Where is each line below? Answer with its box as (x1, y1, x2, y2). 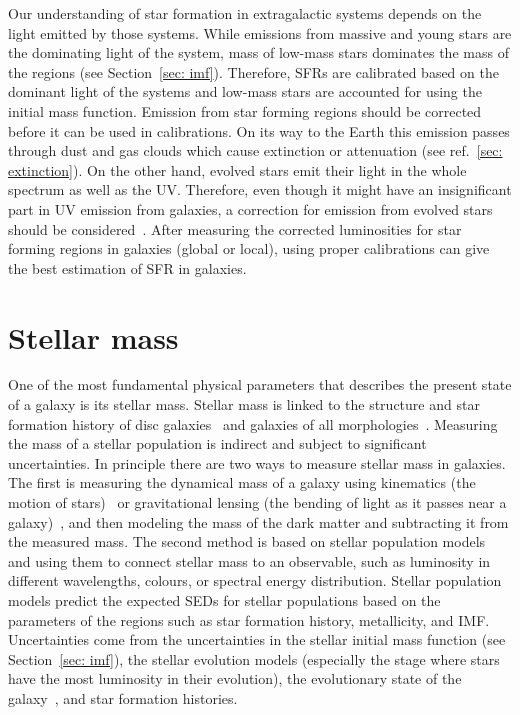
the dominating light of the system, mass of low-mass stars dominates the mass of (8, 42, 509, 63)
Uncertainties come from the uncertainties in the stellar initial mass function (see (8, 629, 506, 650)
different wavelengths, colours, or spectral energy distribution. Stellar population (8, 570, 502, 591)
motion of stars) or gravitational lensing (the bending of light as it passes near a (8, 492, 507, 512)
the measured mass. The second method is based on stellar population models (8, 531, 486, 552)
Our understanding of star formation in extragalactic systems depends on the (8, 3, 482, 23)
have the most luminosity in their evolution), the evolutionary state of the (8, 668, 462, 689)
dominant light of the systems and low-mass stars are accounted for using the (8, 81, 482, 102)
